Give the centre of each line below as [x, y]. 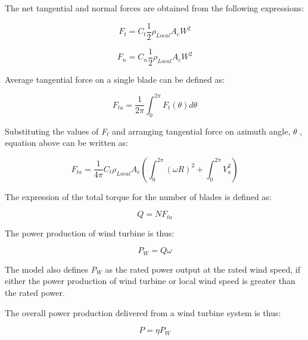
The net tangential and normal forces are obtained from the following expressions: [155, 8]
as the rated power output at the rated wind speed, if [203, 269]
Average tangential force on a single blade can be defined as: [115, 79]
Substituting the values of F [56, 131]
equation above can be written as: [67, 143]
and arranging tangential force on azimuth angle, [201, 131]
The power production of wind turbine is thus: [90, 233]
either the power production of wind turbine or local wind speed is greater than [150, 281]
